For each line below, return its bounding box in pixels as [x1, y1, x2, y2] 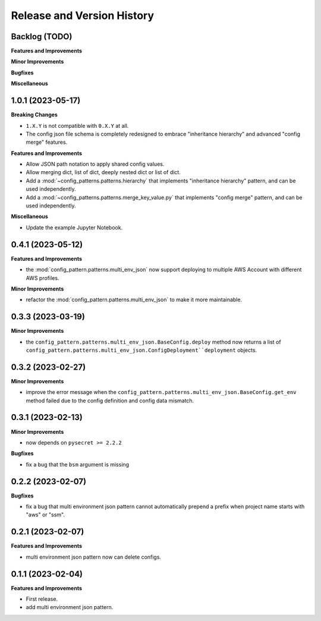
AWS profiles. [26, 274, 59, 282]
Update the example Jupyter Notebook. [26, 223, 123, 231]
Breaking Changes [11, 111, 58, 118]
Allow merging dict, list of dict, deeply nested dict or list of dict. [26, 169, 181, 176]
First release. [26, 595, 58, 603]
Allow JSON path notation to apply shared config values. [26, 160, 165, 168]
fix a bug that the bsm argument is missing [26, 461, 130, 468]
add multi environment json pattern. [26, 604, 114, 611]
